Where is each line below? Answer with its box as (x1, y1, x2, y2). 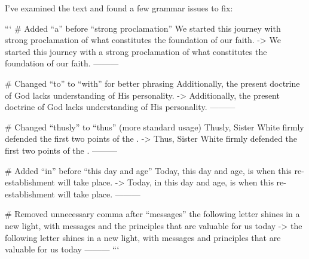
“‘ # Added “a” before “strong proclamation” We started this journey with (5, 22, 281, 34)
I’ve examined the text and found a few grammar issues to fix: (5, 2, 233, 14)
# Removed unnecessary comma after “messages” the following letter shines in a (5, 208, 300, 220)
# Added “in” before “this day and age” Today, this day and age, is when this (5, 164, 292, 176)
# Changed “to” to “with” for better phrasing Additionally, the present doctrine (5, 77, 300, 89)
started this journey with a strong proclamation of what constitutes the (5, 45, 267, 57)
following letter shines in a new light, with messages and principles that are (5, 231, 281, 243)
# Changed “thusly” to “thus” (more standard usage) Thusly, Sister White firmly (5, 120, 304, 133)
